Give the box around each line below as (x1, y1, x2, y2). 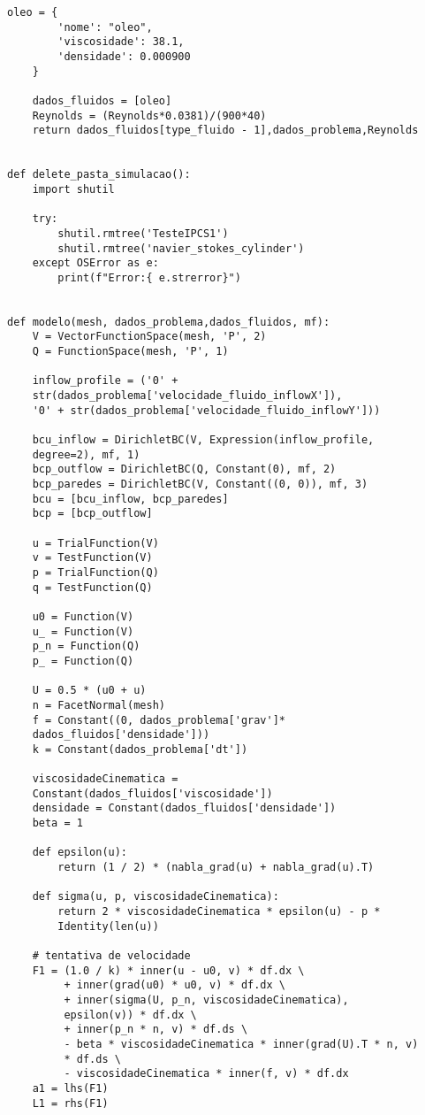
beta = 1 (32, 817, 83, 830)
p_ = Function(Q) (32, 654, 134, 667)
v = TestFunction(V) (32, 551, 153, 565)
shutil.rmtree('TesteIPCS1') (57, 227, 229, 240)
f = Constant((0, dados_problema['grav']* (32, 713, 285, 727)
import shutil (32, 182, 115, 196)
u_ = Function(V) (32, 625, 134, 638)
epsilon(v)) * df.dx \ (64, 1008, 197, 1021)
